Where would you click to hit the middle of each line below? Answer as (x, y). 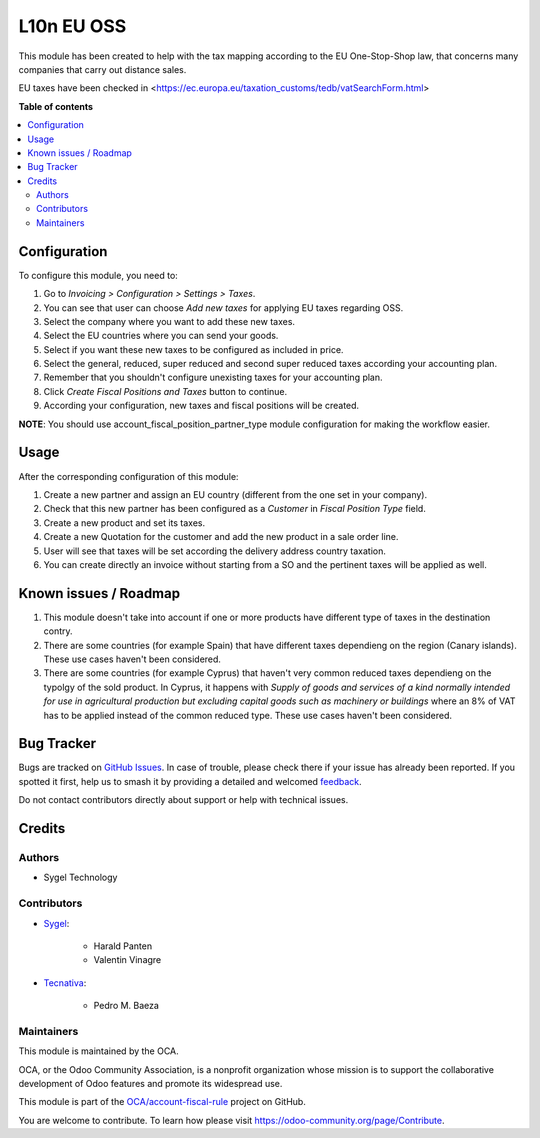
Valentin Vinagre (127, 960)
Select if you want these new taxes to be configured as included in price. (193, 349)
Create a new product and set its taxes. (124, 522)
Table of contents (56, 106)
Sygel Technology (80, 877)
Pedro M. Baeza (126, 1006)
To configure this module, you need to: (98, 275)
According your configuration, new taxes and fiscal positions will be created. (201, 406)
